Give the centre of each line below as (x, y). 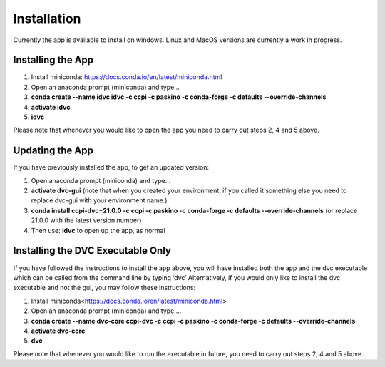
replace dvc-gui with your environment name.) (99, 200)
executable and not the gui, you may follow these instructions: (104, 288)
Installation (47, 19)
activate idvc (51, 107)
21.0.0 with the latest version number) (86, 220)
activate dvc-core (58, 331)
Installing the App (53, 60)
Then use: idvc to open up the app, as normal (98, 230)
